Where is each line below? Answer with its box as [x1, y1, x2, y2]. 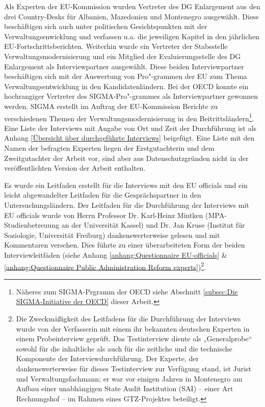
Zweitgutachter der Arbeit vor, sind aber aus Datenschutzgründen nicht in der [4, 152, 249, 163]
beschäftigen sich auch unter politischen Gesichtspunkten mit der [4, 21, 207, 32]
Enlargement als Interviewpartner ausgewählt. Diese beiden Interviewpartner [4, 61, 244, 71]
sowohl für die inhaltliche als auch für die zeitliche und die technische [16, 343, 232, 354]
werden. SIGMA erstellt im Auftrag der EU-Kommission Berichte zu [4, 100, 218, 111]
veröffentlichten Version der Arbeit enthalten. [4, 162, 146, 173]
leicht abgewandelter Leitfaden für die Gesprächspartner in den [4, 189, 201, 200]
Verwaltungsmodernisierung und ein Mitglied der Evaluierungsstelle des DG [4, 50, 241, 61]
